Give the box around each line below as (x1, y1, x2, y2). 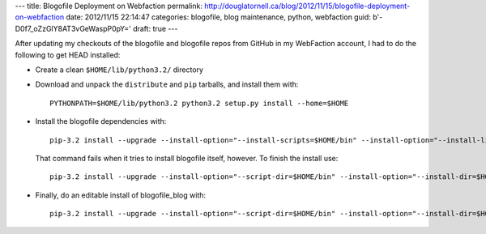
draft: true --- (132, 23, 178, 33)
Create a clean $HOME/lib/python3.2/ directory (35, 65, 204, 74)
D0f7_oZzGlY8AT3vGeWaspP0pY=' (15, 23, 131, 33)
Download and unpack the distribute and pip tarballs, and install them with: (35, 79, 299, 89)
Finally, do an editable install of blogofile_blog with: (35, 190, 207, 200)
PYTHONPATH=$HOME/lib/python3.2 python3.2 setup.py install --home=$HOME (49, 98, 349, 108)
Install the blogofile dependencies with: (35, 117, 167, 126)
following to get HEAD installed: (15, 49, 121, 60)
